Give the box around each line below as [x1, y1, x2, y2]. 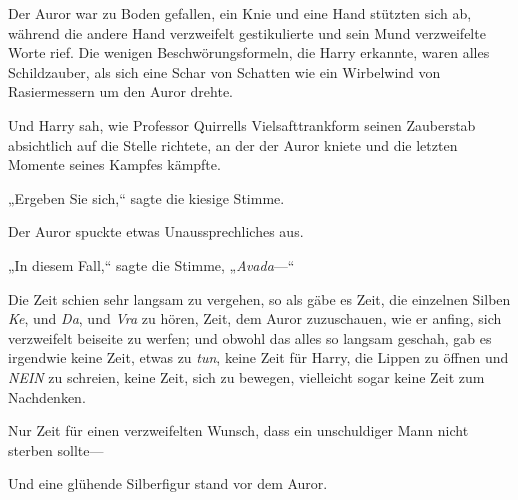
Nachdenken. [8, 386, 86, 407]
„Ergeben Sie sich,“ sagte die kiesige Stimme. [8, 187, 285, 208]
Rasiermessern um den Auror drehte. [8, 81, 233, 102]
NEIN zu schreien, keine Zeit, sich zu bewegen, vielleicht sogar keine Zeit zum [8, 366, 485, 387]
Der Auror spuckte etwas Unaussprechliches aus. [8, 221, 304, 242]
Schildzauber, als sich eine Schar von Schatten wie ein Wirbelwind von [8, 61, 441, 82]
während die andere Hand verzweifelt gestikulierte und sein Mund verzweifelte [8, 22, 486, 43]
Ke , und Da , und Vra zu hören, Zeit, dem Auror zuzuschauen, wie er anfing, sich [8, 308, 502, 329]
